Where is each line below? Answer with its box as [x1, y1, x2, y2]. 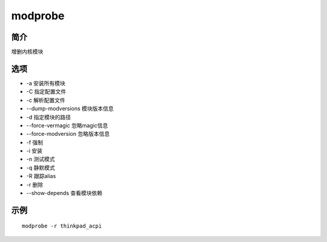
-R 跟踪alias [26, 173, 56, 180]
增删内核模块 [11, 48, 44, 56]
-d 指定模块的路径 [26, 113, 71, 121]
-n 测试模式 [26, 156, 55, 163]
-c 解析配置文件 [26, 97, 66, 104]
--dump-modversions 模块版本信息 [26, 105, 114, 112]
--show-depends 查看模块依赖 [26, 189, 103, 197]
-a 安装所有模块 [26, 79, 66, 87]
